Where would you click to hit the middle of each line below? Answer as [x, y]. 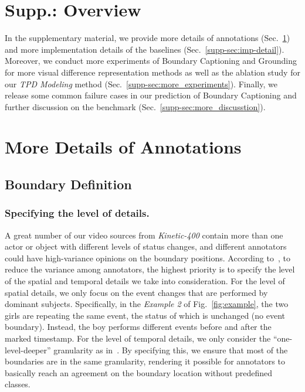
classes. [18, 384]
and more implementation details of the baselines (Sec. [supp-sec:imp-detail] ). [145, 49]
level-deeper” [28, 350]
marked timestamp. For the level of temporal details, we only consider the [138, 338]
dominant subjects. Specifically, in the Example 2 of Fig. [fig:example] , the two [147, 304]
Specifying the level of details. [77, 213]
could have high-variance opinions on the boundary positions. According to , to [148, 258]
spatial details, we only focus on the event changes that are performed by [136, 292]
